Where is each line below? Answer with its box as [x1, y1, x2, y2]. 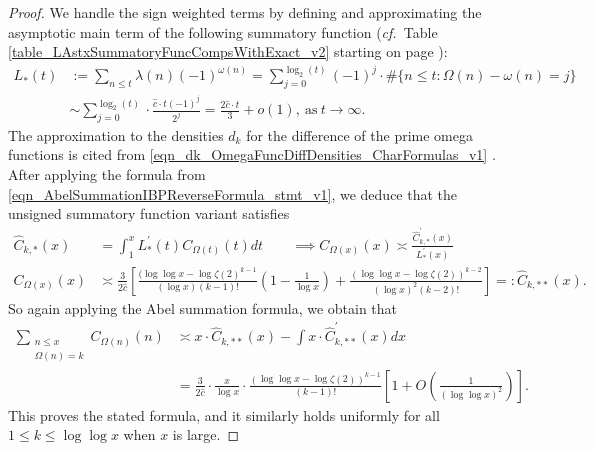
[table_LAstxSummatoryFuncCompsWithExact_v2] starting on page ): [8, 41, 448, 62]
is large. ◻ [172, 424, 240, 445]
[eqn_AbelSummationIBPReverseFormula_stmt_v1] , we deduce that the [8, 183, 458, 204]
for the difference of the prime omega [246, 124, 473, 145]
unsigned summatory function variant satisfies [8, 203, 290, 224]
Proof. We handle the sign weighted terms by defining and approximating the [8, 2, 482, 22]
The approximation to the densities [8, 124, 224, 145]
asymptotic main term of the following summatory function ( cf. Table [8, 21, 438, 42]
